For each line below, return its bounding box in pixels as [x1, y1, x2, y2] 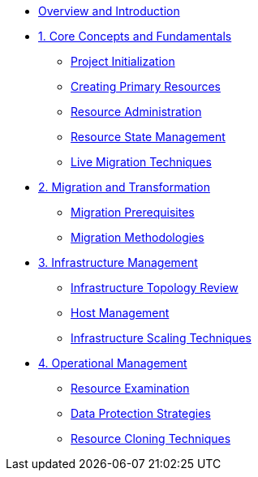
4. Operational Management [38, 356, 187, 370]
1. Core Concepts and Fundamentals [38, 29, 232, 43]
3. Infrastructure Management [38, 256, 198, 269]
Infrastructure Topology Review [71, 281, 239, 294]
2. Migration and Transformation [38, 180, 210, 194]
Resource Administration [71, 105, 202, 118]
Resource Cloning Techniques [71, 432, 231, 445]
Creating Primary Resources [71, 79, 221, 93]
